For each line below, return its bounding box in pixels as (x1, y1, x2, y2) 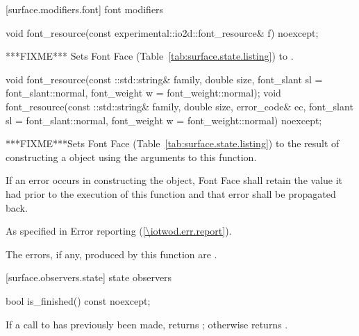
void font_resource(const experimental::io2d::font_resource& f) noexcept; (6, 25, 319, 40)
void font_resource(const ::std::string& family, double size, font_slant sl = (6, 72, 323, 86)
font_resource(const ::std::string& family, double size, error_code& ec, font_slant (6, 99, 353, 113)
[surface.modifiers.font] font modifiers (6, 2, 164, 16)
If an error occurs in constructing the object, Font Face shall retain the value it (6, 173, 343, 187)
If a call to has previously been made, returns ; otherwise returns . (6, 317, 288, 331)
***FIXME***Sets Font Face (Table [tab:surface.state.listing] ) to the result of (6, 136, 340, 151)
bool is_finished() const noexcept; (6, 293, 151, 308)
